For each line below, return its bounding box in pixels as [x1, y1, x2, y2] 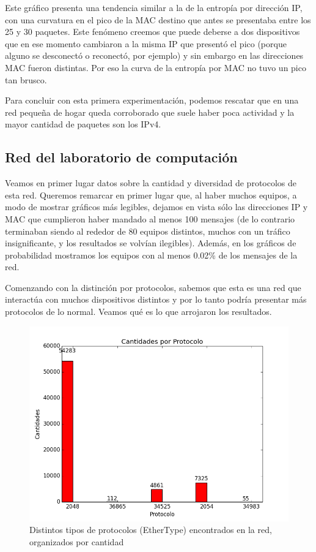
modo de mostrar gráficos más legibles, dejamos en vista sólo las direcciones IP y [5, 200, 308, 213]
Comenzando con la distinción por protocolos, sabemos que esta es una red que [5, 281, 301, 293]
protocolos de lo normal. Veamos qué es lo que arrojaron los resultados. [5, 305, 272, 318]
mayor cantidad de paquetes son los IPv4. [5, 118, 161, 130]
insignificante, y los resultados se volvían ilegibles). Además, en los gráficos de [5, 236, 296, 249]
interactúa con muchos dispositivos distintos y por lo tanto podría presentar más [5, 293, 307, 306]
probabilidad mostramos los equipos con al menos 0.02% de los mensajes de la [5, 248, 298, 261]
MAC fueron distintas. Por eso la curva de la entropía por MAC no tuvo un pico [5, 61, 306, 74]
